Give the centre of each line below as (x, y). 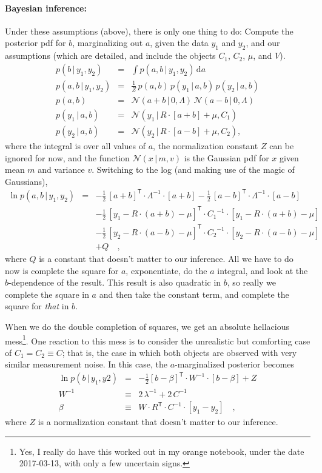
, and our (263, 43)
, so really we (252, 282)
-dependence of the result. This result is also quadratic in (115, 282)
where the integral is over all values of (75, 145)
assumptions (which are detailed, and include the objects (110, 55)
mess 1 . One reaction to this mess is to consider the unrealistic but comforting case (158, 340)
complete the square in (47, 294)
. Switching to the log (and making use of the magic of (193, 169)
